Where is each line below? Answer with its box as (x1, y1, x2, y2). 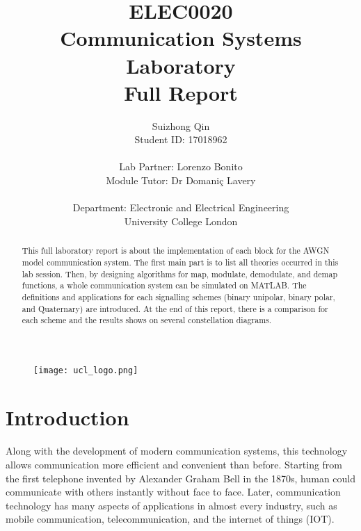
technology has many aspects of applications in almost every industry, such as (6, 498, 337, 512)
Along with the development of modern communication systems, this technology (6, 443, 348, 458)
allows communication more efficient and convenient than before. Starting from (6, 457, 343, 472)
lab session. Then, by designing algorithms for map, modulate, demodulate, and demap (22, 268, 338, 279)
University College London (124, 213, 238, 228)
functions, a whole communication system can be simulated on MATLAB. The (22, 279, 307, 291)
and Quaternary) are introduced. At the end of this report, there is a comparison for (22, 302, 328, 314)
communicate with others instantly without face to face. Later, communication (6, 484, 341, 499)
